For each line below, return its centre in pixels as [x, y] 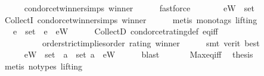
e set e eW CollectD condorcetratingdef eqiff [115, 31]
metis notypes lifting [44, 66]
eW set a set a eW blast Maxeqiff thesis [139, 54]
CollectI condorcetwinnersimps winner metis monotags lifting [131, 19]
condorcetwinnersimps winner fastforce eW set [139, 8]
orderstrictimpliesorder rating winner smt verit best [151, 42]
